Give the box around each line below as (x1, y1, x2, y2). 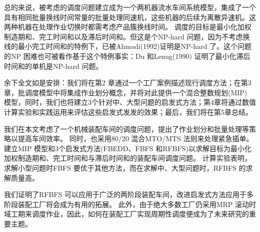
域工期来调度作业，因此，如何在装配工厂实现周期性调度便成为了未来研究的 (4, 209, 249, 219)
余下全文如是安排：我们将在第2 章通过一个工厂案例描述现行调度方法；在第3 (4, 77, 251, 88)
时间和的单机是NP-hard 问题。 (4, 60, 103, 71)
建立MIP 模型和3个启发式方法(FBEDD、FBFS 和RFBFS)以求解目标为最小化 (4, 143, 251, 153)
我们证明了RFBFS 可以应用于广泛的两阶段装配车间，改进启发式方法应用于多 (4, 189, 253, 200)
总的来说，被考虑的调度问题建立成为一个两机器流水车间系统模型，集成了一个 (4, 2, 256, 12)
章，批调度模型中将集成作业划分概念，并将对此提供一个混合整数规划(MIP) (4, 87, 247, 97)
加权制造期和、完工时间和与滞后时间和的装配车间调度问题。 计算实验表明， (4, 153, 251, 163)
